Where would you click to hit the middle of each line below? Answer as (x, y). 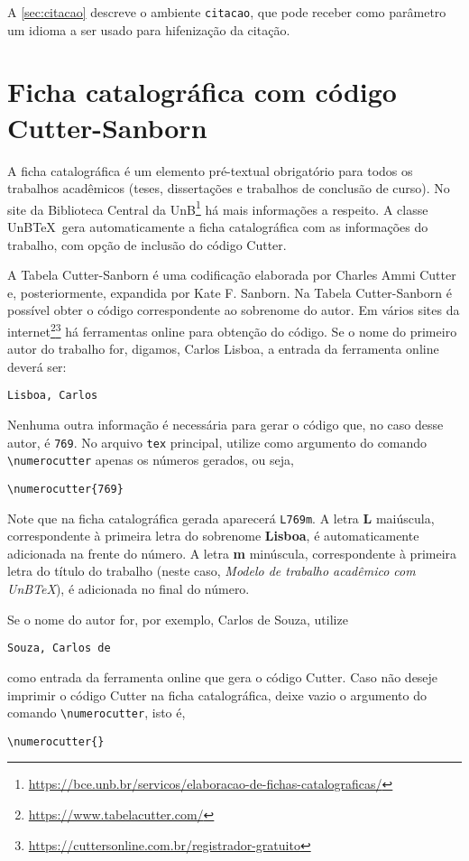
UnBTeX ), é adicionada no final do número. (129, 589)
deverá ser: (37, 366)
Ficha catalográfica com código (202, 92)
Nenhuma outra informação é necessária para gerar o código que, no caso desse (225, 425)
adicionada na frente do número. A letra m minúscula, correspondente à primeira (232, 553)
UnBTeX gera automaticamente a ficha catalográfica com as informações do (218, 227)
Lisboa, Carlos (53, 396)
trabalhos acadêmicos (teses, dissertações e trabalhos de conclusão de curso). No (229, 188)
